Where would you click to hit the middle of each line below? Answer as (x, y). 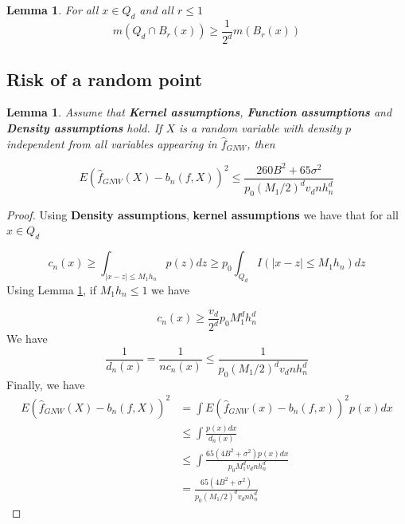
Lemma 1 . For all (53, 10)
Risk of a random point (105, 79)
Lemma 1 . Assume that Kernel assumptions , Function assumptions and (199, 112)
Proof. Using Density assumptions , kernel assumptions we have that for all (202, 214)
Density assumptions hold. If (84, 128)
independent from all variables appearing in (112, 143)
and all (156, 10)
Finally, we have (46, 384)
